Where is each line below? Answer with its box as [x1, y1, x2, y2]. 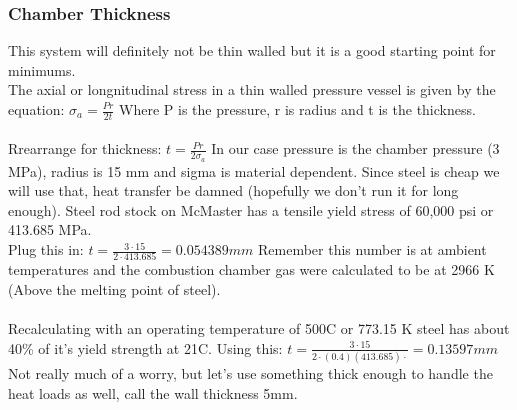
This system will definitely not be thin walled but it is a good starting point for [8, 40, 496, 61]
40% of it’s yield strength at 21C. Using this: [8, 337, 283, 358]
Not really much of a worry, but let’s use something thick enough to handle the [8, 363, 493, 384]
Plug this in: [8, 239, 84, 260]
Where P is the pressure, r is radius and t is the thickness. [119, 99, 476, 119]
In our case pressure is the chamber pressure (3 [211, 138, 500, 159]
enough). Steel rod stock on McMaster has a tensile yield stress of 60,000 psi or [8, 199, 494, 220]
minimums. [8, 59, 76, 80]
